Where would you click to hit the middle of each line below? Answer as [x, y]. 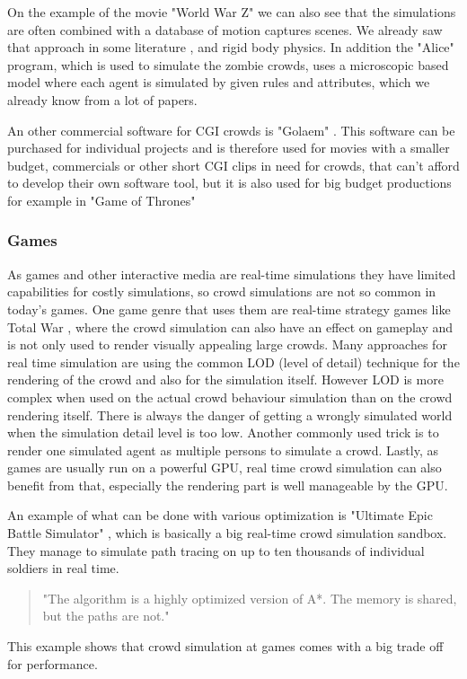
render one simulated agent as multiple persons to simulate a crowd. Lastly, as [223, 450]
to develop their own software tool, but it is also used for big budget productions [229, 183]
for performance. [53, 663]
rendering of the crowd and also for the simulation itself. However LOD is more [225, 379]
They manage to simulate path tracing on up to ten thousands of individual [216, 550]
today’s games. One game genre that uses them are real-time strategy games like [229, 309]
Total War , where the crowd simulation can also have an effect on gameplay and [230, 326]
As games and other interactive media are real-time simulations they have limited [232, 273]
